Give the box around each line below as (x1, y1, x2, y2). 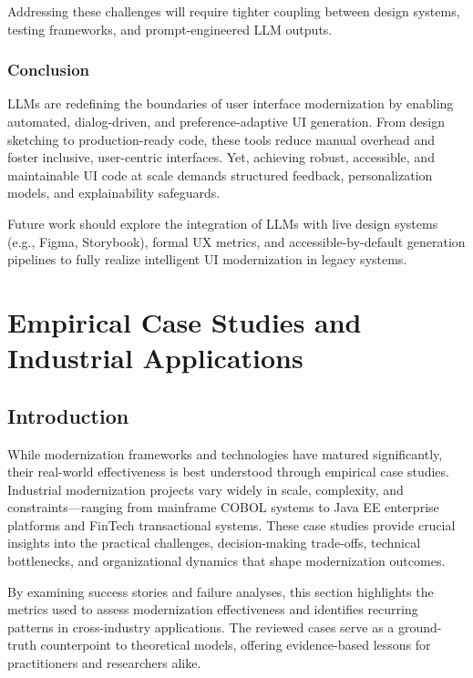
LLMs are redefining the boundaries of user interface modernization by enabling (7, 94, 454, 113)
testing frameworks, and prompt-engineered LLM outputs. (7, 19, 333, 38)
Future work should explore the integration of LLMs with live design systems (7, 213, 438, 232)
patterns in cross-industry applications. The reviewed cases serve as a (7, 617, 395, 636)
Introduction (7, 401, 129, 429)
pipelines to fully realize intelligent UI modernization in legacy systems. (7, 250, 407, 269)
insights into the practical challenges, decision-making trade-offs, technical (7, 533, 421, 552)
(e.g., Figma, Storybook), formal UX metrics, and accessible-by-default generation (7, 231, 466, 251)
